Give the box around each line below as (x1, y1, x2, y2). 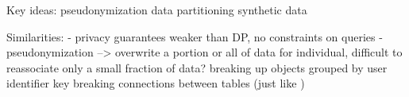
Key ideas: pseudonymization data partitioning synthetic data (6, 2, 307, 17)
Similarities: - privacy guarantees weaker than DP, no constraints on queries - (6, 28, 383, 45)
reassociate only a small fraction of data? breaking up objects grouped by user (6, 59, 388, 76)
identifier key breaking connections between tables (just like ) (6, 75, 305, 91)
